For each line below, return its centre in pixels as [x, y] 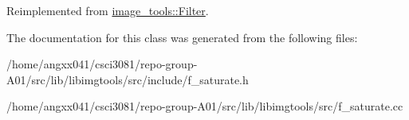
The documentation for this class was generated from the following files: [182, 37]
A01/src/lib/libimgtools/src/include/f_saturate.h [128, 79]
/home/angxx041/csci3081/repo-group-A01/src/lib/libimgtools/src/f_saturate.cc [205, 106]
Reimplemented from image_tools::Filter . [108, 10]
